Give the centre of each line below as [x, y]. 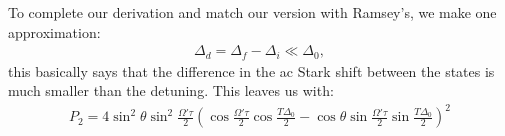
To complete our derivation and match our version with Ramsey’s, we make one [252, 12]
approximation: [54, 31]
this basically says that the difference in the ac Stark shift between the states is [251, 70]
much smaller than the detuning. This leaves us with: [171, 90]
